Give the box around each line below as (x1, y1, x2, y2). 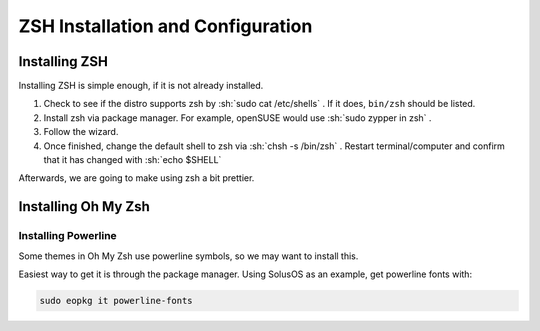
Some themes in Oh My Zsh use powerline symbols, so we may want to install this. (18, 250, 359, 262)
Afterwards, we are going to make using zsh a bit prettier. (18, 172, 255, 184)
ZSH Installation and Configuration (18, 15, 313, 37)
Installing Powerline (18, 229, 117, 243)
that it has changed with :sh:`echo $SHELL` (43, 154, 222, 166)
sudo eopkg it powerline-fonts (39, 295, 194, 306)
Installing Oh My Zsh (18, 198, 150, 215)
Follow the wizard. (43, 126, 119, 138)
